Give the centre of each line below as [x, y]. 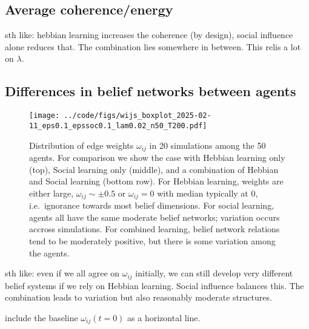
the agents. [49, 252]
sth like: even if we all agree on [62, 273]
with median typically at [203, 193]
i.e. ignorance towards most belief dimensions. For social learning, [152, 205]
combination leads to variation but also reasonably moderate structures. [138, 297]
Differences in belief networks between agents [151, 91]
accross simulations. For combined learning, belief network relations [154, 229]
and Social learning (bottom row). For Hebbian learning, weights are [156, 181]
